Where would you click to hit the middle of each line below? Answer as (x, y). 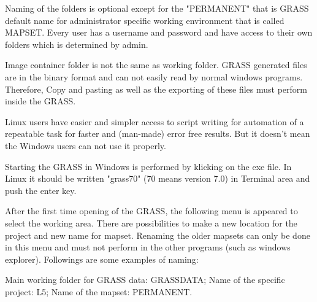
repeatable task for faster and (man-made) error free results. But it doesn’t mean (158, 134)
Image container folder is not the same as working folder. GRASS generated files (156, 65)
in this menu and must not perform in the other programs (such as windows (148, 247)
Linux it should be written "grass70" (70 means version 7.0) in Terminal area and (158, 178)
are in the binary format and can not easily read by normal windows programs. (154, 76)
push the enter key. (41, 190)
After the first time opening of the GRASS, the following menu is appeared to (151, 211)
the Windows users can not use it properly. (86, 145)
